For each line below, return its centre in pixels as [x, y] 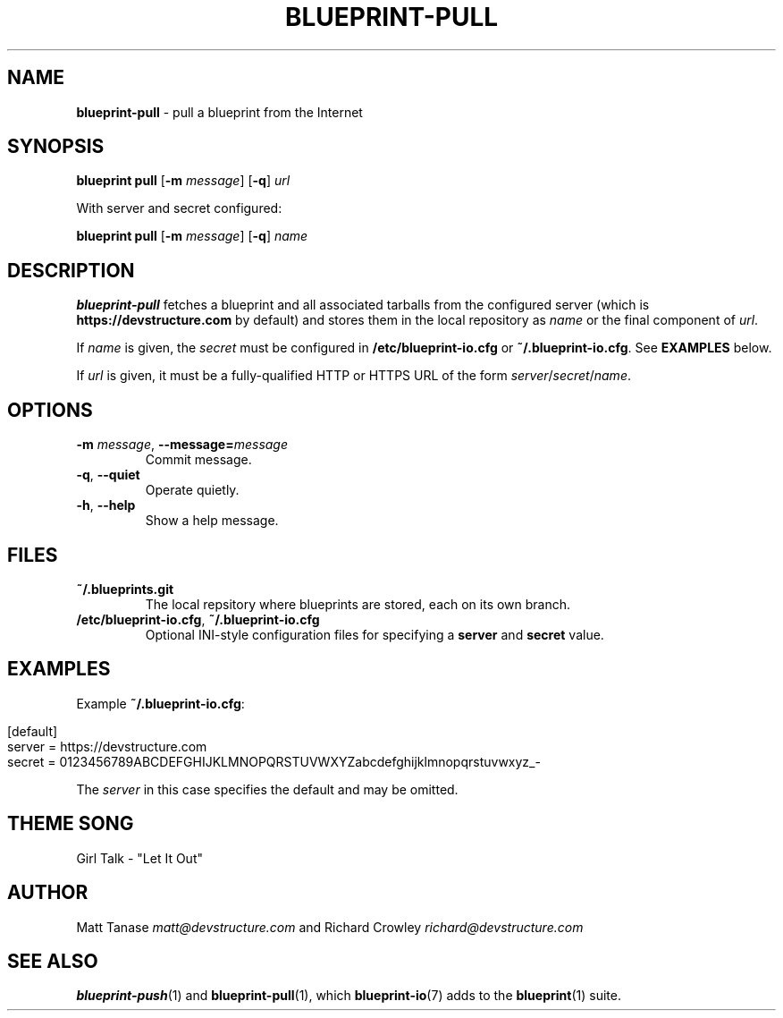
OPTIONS [50, 410]
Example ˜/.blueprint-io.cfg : [160, 703]
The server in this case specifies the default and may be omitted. [267, 789]
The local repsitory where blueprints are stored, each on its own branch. [358, 604]
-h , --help [106, 505]
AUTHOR [48, 893]
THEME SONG [71, 824]
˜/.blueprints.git [125, 589]
